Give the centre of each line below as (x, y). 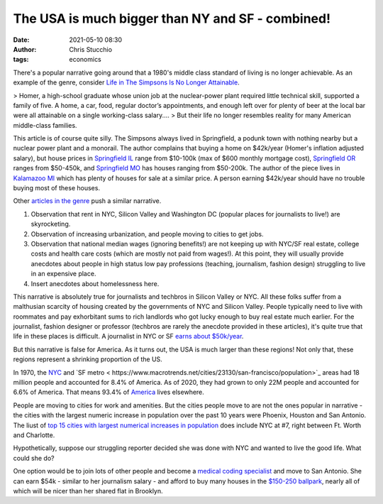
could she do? (34, 458)
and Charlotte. (34, 435)
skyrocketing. (51, 224)
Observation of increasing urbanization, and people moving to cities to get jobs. (147, 234)
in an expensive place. (63, 274)
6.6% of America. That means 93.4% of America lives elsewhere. (109, 392)
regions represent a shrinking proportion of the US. (88, 359)
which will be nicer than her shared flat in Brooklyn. (88, 491)
